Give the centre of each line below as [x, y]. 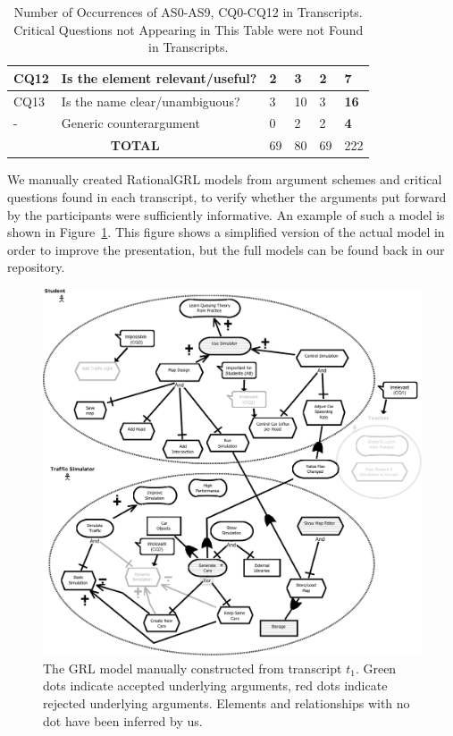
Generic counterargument [130, 123]
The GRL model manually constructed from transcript [193, 668]
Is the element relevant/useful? [159, 77]
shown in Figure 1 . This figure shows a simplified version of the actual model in [226, 232]
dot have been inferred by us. [123, 720]
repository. [36, 267]
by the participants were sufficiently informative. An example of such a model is [226, 214]
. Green [376, 668]
